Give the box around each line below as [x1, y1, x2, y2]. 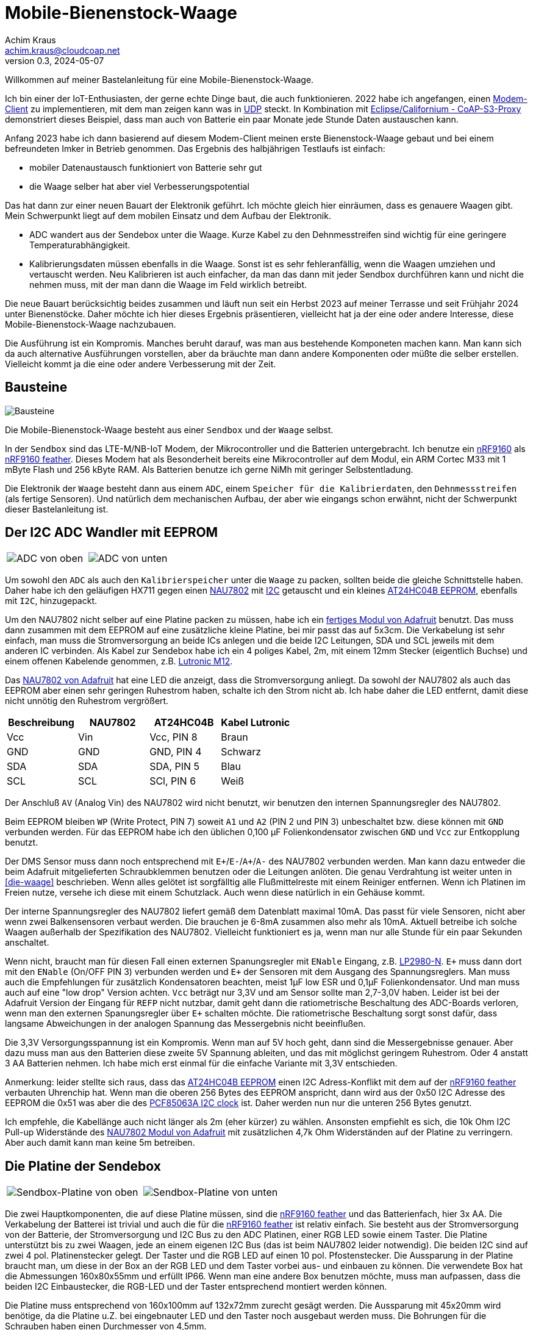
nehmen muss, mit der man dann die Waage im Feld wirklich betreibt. [29, 279, 307, 290]
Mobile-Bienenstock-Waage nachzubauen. [5, 318, 176, 329]
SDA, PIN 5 [149, 760, 200, 773]
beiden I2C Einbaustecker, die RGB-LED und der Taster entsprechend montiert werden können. [5, 1281, 387, 1292]
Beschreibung [8, 716, 74, 729]
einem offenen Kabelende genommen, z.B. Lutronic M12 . [5, 656, 233, 667]
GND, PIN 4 [149, 746, 202, 758]
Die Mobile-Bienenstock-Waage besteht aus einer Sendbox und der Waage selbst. [5, 424, 334, 435]
